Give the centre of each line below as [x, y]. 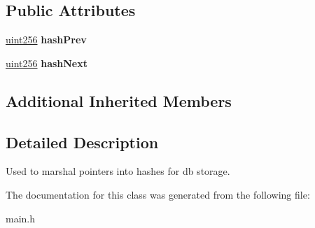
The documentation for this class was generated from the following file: [158, 194]
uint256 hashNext [47, 63]
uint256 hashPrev [46, 40]
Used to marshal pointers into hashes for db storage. [118, 171]
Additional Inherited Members [119, 100]
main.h [21, 218]
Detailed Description [82, 142]
